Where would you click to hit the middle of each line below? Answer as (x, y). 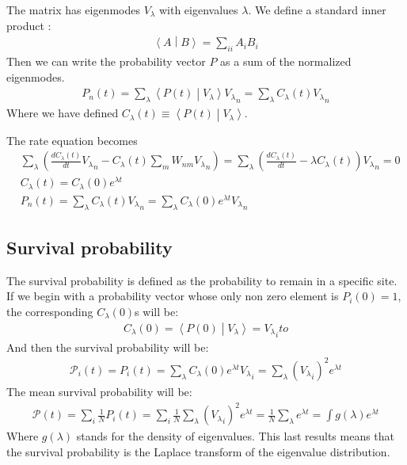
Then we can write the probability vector (106, 61)
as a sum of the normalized (286, 61)
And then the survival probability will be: (108, 347)
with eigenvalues (198, 10)
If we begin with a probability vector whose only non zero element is (173, 296)
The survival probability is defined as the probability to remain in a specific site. (202, 280)
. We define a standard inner (317, 10)
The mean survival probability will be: (99, 391)
